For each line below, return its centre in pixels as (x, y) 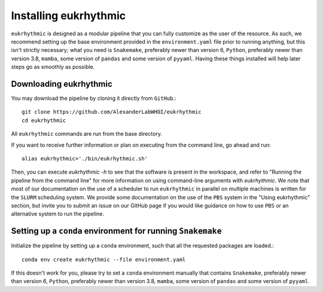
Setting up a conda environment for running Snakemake (116, 231)
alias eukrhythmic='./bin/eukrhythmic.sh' (85, 158)
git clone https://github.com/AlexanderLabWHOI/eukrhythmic (112, 112)
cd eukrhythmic (44, 120)
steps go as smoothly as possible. (53, 67)
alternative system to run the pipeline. (58, 214)
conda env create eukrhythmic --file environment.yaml (104, 259)
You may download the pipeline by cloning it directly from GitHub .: (94, 98)
